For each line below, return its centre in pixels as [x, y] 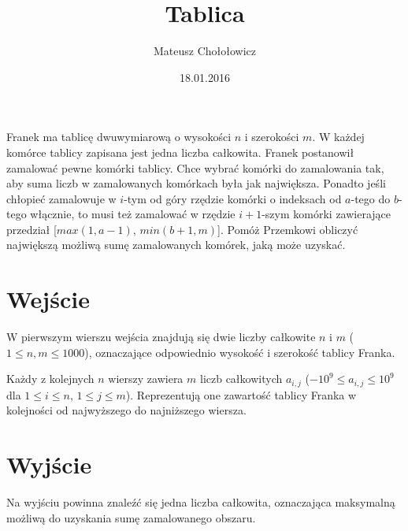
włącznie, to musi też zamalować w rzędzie [133, 214]
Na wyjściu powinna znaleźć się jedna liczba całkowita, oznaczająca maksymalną [201, 502]
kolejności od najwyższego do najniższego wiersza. [126, 410]
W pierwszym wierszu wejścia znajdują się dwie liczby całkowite [161, 337]
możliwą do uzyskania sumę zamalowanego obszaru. [131, 517]
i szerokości [272, 137]
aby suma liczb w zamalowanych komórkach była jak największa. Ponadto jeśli [196, 183]
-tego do [371, 198]
